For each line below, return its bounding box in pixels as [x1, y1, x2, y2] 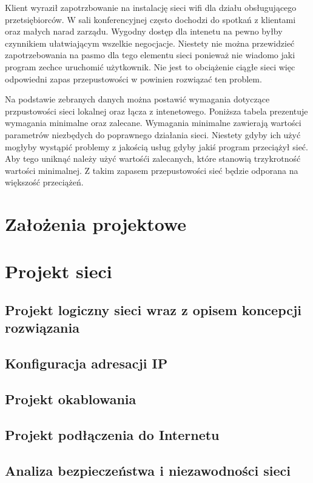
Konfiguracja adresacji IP [5, 354, 168, 373]
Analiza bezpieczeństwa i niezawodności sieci [5, 461, 291, 479]
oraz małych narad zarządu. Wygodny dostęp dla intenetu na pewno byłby [5, 25, 283, 38]
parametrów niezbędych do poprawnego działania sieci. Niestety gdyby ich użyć [5, 128, 301, 141]
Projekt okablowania [5, 390, 136, 408]
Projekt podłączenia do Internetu [5, 425, 220, 444]
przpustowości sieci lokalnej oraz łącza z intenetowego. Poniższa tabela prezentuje [5, 104, 308, 117]
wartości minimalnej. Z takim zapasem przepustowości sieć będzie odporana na [5, 164, 298, 176]
